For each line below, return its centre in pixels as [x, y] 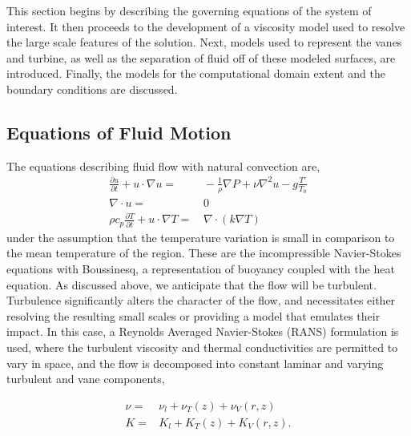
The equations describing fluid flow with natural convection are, [163, 166]
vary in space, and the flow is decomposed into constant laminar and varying [195, 363]
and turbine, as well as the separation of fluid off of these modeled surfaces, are [201, 57]
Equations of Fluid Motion [119, 132]
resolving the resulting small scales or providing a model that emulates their [193, 315]
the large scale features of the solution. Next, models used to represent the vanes [204, 42]
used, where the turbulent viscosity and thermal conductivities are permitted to [202, 347]
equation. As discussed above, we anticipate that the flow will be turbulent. [191, 284]
